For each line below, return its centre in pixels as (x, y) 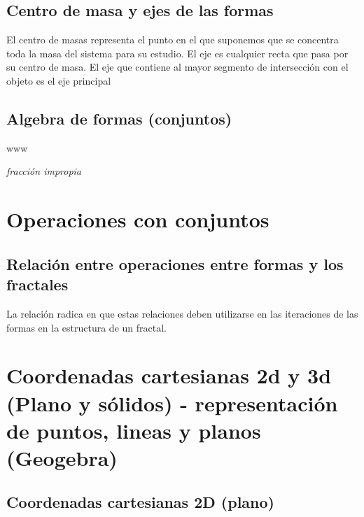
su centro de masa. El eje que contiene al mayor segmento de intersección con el (177, 67)
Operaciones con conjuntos (138, 219)
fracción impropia (44, 171)
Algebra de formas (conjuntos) (119, 118)
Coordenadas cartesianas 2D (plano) (140, 502)
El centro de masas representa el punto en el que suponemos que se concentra (173, 40)
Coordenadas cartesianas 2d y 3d (169, 375)
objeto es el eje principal (59, 80)
